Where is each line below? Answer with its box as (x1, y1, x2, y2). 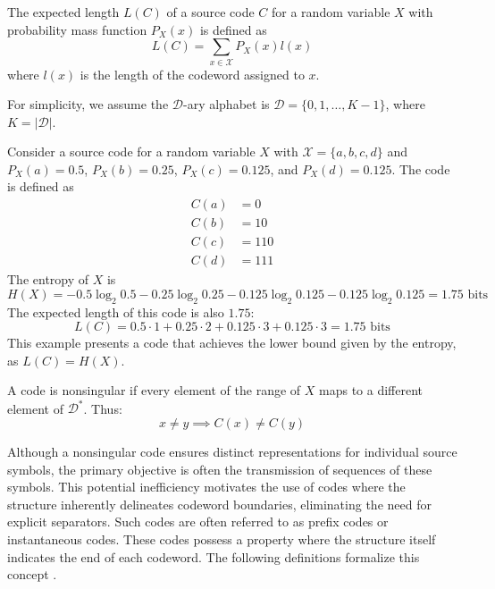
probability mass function (7, 20, 147, 38)
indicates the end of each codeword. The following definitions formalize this (7, 547, 420, 566)
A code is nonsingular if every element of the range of (7, 381, 301, 400)
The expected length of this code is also (7, 302, 224, 321)
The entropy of (7, 270, 89, 289)
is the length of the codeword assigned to (80, 64, 305, 83)
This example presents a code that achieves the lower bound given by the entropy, (7, 333, 457, 352)
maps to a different (319, 381, 424, 400)
